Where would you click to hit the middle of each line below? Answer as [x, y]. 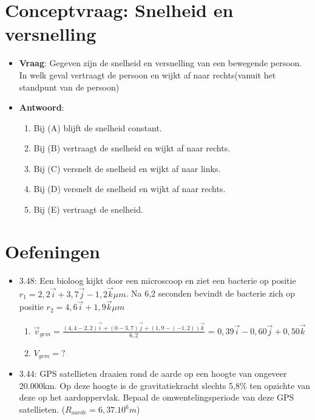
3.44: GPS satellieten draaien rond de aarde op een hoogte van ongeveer [153, 374]
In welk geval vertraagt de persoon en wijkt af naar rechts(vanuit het [147, 74]
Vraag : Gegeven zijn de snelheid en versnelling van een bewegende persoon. [161, 63]
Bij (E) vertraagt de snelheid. [88, 209]
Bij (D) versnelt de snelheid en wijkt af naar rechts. [130, 189]
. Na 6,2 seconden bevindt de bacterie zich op [211, 293]
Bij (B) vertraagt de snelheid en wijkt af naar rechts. [132, 148]
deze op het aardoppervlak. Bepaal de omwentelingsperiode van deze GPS [157, 397]
